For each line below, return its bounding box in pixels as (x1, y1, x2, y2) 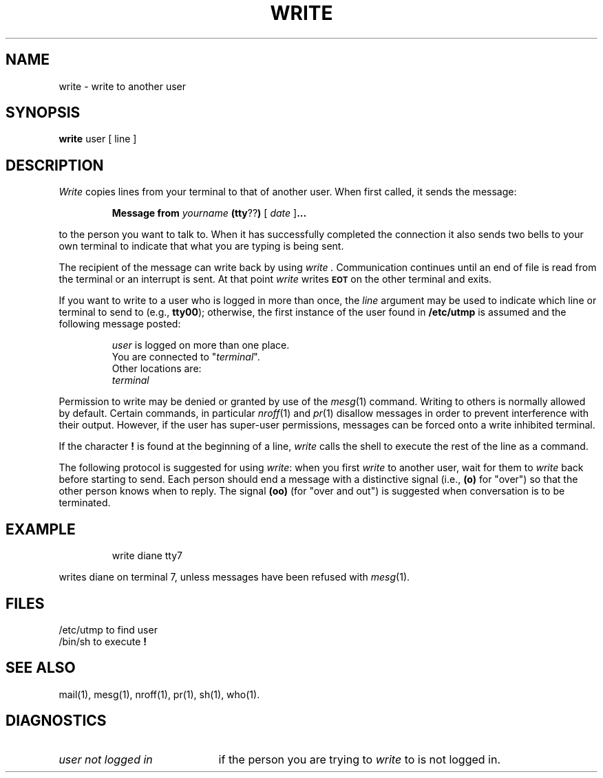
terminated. (59, 497, 111, 509)
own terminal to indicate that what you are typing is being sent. (59, 240, 344, 252)
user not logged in (59, 752, 153, 766)
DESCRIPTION (6, 156, 104, 174)
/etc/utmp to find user (59, 623, 158, 636)
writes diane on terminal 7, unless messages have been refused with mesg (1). (59, 571, 410, 583)
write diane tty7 (112, 550, 183, 562)
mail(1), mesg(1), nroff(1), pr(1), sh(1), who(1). (59, 688, 260, 700)
